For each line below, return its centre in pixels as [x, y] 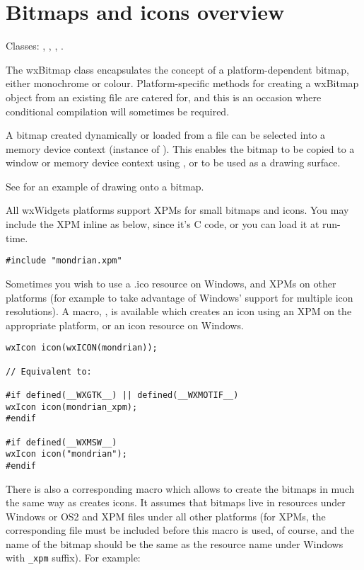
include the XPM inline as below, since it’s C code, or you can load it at [163, 224]
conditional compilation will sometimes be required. [118, 111]
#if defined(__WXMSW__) [61, 442]
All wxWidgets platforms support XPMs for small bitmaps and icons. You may [177, 210]
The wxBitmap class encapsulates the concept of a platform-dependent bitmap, [177, 69]
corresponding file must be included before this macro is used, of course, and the [180, 530]
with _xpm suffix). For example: [73, 558]
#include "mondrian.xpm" [64, 261]
